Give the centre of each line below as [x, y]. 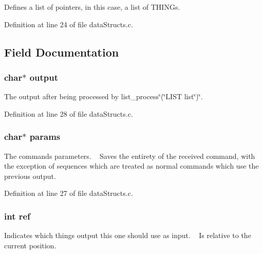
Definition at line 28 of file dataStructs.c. [69, 113]
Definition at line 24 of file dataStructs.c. [69, 24]
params [45, 137]
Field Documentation [62, 52]
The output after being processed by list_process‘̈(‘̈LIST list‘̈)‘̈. [104, 96]
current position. [30, 245]
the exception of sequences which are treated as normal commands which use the [131, 166]
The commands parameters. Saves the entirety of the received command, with [130, 156]
